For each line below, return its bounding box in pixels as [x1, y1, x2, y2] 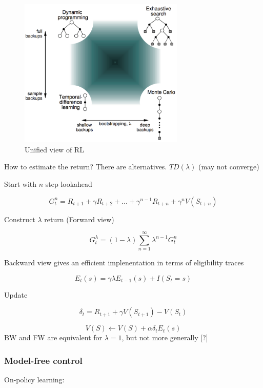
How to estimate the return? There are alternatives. [4, 161, 167, 172]
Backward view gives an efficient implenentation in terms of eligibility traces [4, 257, 244, 268]
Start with [4, 178, 37, 189]
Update [4, 289, 28, 300]
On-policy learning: [4, 374, 65, 385]
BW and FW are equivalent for [4, 332, 103, 343]
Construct [4, 214, 35, 224]
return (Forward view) [44, 214, 114, 224]
